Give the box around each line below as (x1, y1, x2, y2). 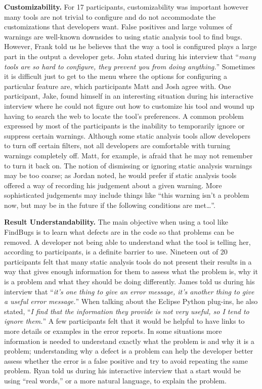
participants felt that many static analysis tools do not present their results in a (4, 256, 252, 267)
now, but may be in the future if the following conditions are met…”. (4, 199, 215, 210)
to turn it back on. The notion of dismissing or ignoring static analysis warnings (4, 160, 252, 170)
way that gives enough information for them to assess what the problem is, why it (4, 266, 258, 277)
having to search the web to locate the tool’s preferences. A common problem (4, 110, 244, 121)
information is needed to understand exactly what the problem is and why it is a (4, 335, 254, 346)
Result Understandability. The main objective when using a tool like (4, 217, 228, 227)
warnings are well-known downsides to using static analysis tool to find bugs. (4, 31, 242, 41)
